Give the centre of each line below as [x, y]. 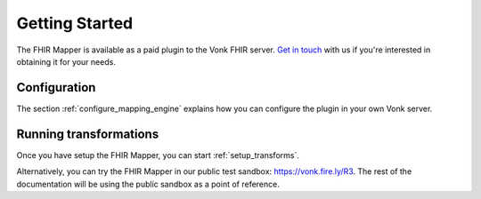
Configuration [56, 88]
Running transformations [88, 134]
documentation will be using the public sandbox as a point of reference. [148, 184]
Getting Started [75, 23]
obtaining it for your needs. [66, 61]
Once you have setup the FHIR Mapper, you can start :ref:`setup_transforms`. [158, 155]
